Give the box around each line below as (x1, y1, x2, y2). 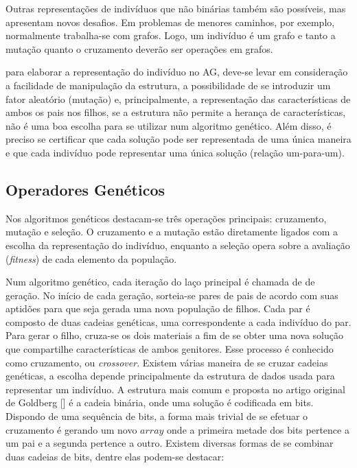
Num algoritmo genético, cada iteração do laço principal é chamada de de (5, 274, 315, 289)
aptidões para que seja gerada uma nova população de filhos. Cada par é (5, 301, 310, 316)
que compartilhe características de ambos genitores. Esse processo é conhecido (5, 342, 334, 356)
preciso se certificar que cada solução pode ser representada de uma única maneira (5, 132, 352, 146)
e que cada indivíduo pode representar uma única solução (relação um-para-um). (5, 145, 345, 159)
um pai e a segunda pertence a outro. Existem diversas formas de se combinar (5, 436, 334, 450)
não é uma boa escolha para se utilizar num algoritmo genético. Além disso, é (5, 118, 332, 132)
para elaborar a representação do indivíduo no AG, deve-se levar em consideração (5, 65, 348, 79)
